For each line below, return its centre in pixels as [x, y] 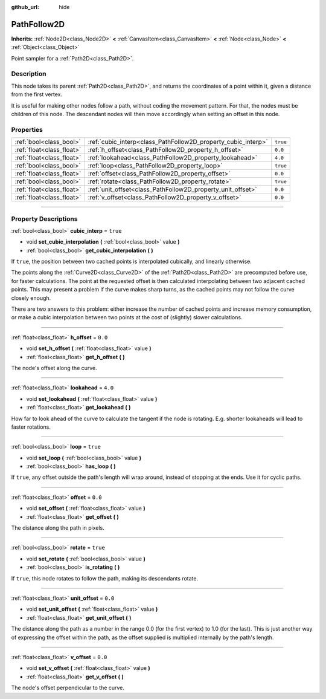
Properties [27, 129]
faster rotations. [31, 427]
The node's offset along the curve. [54, 368]
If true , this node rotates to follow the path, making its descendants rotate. [105, 578]
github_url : [25, 7]
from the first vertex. [37, 94]
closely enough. [31, 298]
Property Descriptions [44, 219]
